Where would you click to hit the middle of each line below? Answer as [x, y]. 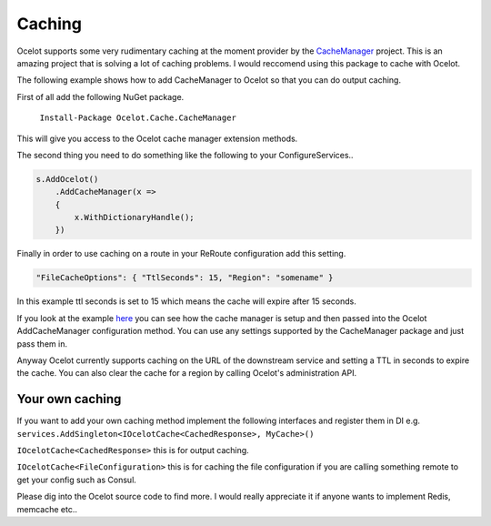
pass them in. [42, 344]
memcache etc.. [47, 509]
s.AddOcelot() [67, 179]
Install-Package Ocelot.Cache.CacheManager [138, 118]
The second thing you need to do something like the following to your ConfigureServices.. [185, 155]
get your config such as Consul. [76, 480]
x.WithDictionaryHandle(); [134, 217]
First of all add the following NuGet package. [100, 96]
